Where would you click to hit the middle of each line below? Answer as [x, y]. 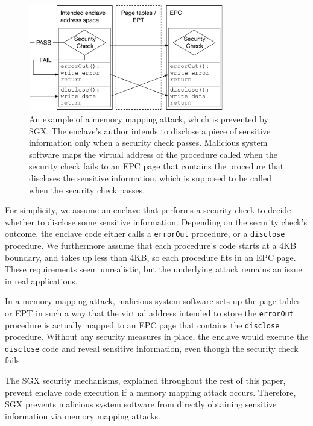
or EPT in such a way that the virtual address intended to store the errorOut [149, 312]
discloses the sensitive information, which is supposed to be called [150, 177]
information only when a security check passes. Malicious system [148, 143]
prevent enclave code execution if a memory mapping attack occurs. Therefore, [150, 392]
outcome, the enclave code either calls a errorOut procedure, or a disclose [145, 233]
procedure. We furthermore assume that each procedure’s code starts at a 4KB [151, 245]
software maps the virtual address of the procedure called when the [153, 154]
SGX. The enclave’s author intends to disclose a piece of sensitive [150, 130]
